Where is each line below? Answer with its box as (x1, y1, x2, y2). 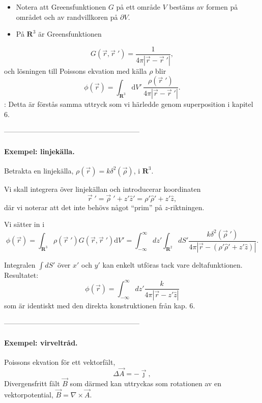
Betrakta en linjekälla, (4, 165, 74, 176)
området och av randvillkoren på (16, 11, 118, 22)
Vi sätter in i (4, 219, 45, 229)
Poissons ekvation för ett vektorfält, (4, 357, 115, 367)
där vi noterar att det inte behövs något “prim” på (4, 201, 162, 212)
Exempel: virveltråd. (4, 337, 78, 348)
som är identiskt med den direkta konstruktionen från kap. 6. (4, 300, 195, 311)
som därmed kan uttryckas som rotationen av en (70, 378, 222, 389)
